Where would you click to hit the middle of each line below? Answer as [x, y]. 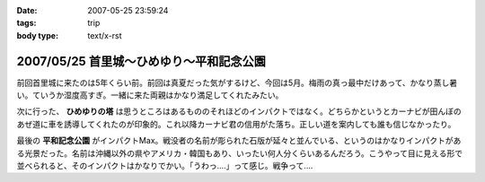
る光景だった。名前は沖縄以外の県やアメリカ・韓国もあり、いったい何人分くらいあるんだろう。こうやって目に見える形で [239, 153]
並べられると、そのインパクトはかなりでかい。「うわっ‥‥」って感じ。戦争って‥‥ [165, 166]
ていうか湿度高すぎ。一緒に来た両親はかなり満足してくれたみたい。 [158, 95]
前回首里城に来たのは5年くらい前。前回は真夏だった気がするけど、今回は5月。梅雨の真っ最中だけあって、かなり [225, 82]
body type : [37, 35]
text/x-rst [105, 35]
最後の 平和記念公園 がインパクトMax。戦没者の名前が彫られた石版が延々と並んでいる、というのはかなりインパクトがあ [239, 141]
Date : [27, 10]
